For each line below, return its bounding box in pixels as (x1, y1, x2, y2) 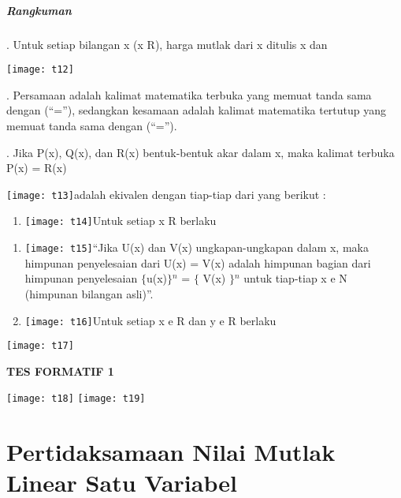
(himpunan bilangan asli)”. (24, 285, 154, 301)
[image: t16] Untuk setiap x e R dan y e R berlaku (24, 312, 277, 328)
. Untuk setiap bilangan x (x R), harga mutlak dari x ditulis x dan (6, 36, 328, 52)
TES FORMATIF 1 (6, 362, 114, 379)
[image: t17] (6, 340, 74, 352)
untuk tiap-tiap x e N (243, 270, 347, 286)
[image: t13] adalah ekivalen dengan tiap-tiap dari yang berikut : (6, 185, 326, 202)
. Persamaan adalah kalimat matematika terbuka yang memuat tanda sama (6, 86, 372, 103)
